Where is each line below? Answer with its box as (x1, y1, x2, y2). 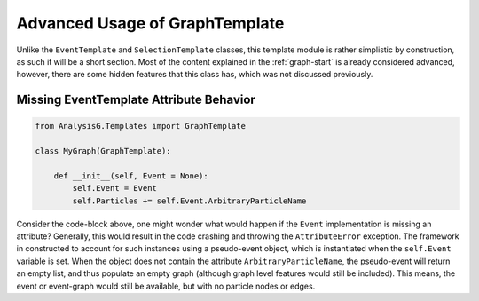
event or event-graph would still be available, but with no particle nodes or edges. (16, 281, 316, 291)
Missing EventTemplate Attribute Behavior (16, 92, 256, 107)
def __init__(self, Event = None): (53, 170, 208, 181)
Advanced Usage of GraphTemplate (16, 13, 285, 33)
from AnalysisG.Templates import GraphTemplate (35, 121, 246, 131)
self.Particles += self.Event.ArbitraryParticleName (72, 195, 307, 206)
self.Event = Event (72, 183, 157, 194)
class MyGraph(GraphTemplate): (35, 147, 172, 156)
